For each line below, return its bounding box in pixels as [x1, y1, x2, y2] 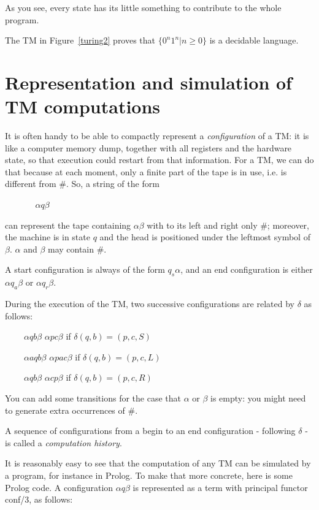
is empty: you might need [210, 392, 306, 404]
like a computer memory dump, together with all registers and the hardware [5, 141, 292, 154]
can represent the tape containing [5, 218, 131, 231]
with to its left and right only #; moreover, [147, 218, 309, 231]
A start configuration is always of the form [5, 263, 165, 276]
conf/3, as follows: [5, 493, 73, 506]
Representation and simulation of [5, 69, 292, 94]
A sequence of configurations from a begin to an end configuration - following [5, 424, 296, 437]
